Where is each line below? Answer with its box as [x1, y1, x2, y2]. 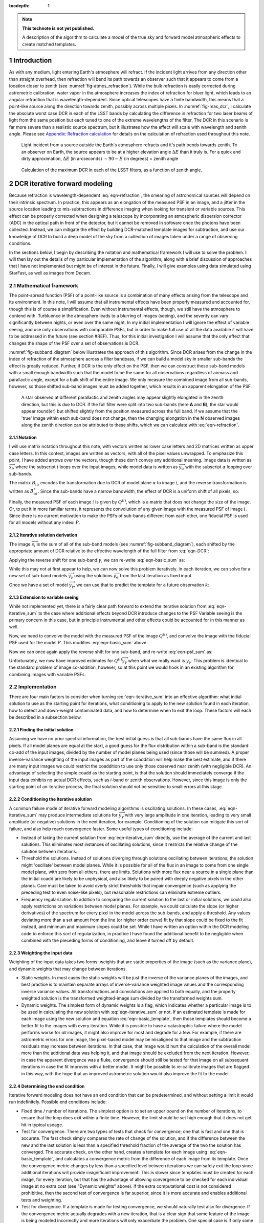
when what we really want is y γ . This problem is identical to [128, 657, 248, 665]
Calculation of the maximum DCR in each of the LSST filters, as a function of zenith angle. [21, 167, 202, 173]
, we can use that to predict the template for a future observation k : [74, 582, 210, 588]
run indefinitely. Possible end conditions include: [9, 1099, 107, 1105]
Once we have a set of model [9, 582, 68, 588]
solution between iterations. [21, 848, 78, 854]
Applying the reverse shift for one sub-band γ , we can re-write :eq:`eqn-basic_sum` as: [9, 557, 185, 563]
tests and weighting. [21, 1197, 62, 1203]
